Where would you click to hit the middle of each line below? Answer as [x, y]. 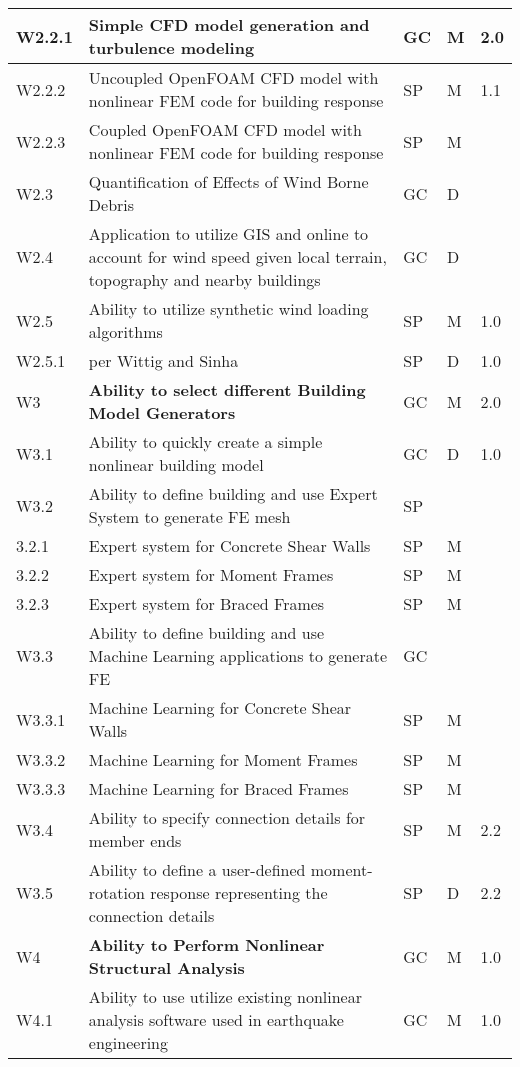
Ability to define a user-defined [197, 869]
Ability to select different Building [227, 389]
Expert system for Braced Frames [206, 603]
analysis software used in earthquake [216, 1019]
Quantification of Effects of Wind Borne [228, 181]
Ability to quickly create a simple [205, 441]
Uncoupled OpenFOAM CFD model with [233, 77]
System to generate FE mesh [189, 516]
